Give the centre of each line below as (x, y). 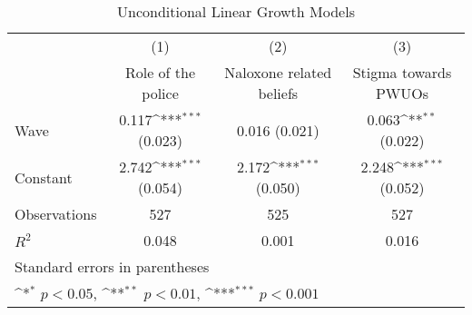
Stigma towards (402, 72)
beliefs (278, 93)
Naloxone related (278, 72)
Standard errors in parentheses (112, 266)
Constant (44, 177)
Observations (56, 214)
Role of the (160, 72)
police (160, 93)
